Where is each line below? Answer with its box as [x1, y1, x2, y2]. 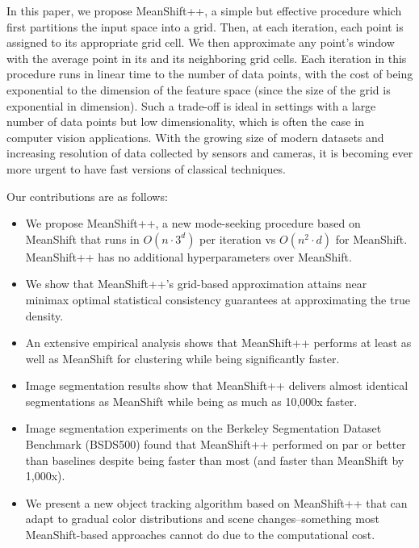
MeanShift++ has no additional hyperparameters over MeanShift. [25, 248, 352, 265]
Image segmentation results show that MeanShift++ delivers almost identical [25, 377, 409, 394]
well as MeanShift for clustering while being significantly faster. [25, 349, 340, 366]
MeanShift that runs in [25, 230, 140, 247]
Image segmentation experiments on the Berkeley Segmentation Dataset [25, 420, 382, 437]
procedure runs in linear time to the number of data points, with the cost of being [6, 65, 413, 82]
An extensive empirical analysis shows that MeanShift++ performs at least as [25, 334, 412, 351]
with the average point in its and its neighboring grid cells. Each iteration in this [6, 49, 407, 66]
